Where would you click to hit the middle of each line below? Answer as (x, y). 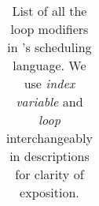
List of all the (49, 11)
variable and (49, 101)
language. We (49, 65)
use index (49, 83)
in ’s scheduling (49, 47)
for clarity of (49, 174)
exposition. (49, 192)
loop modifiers (49, 29)
